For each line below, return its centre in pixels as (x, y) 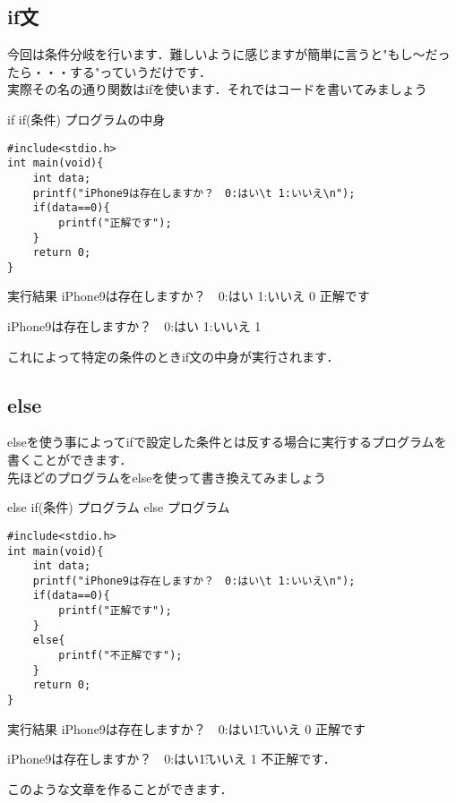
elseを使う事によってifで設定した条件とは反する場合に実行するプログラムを (227, 442)
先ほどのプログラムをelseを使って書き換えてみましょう (167, 477)
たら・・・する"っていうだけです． (109, 71)
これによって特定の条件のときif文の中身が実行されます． (173, 356)
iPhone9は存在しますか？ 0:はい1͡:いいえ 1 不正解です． (172, 759)
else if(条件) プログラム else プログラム (119, 507)
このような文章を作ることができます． (120, 788)
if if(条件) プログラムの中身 (86, 119)
